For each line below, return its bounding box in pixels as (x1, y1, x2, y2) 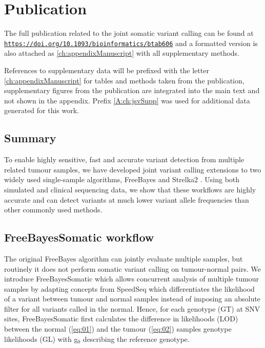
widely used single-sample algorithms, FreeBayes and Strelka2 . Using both (4, 174, 240, 185)
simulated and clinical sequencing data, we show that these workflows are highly (4, 184, 256, 194)
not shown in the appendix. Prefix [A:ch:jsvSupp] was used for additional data (4, 95, 250, 105)
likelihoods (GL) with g (4, 333, 78, 344)
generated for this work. (4, 105, 79, 116)
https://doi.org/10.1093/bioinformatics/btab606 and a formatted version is (4, 37, 258, 48)
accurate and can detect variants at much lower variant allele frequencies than (4, 194, 249, 205)
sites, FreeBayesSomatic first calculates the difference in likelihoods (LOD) (4, 313, 238, 324)
